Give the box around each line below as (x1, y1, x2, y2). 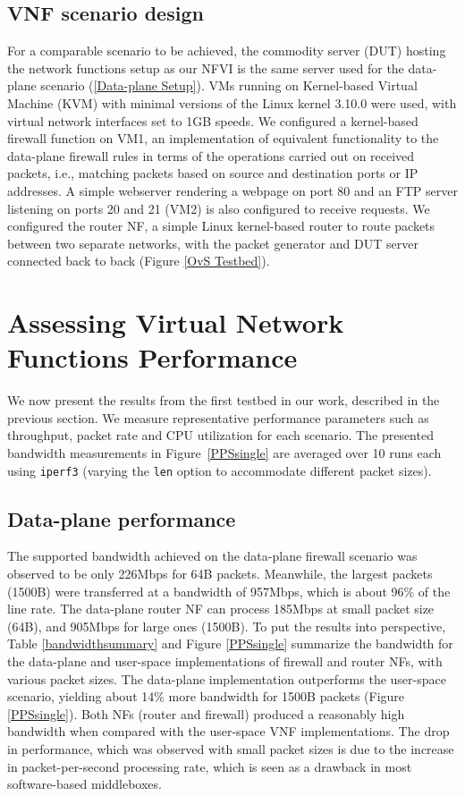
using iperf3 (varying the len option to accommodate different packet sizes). (7, 461, 432, 479)
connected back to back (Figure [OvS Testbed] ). (7, 251, 270, 270)
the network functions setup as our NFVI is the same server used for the (7, 58, 404, 77)
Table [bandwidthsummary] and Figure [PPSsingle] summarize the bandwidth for (7, 634, 453, 653)
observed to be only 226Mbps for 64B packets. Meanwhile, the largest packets (7, 564, 433, 583)
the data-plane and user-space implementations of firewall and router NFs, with (7, 652, 443, 671)
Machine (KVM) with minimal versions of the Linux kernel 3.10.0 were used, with (7, 93, 457, 112)
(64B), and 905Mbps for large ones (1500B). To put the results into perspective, (7, 616, 446, 635)
